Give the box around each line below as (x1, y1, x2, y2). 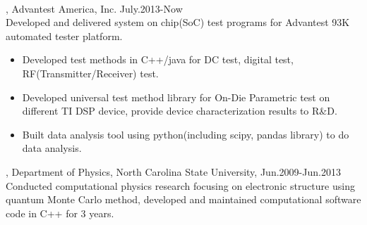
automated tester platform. (6, 28, 123, 43)
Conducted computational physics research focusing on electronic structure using (6, 178, 355, 193)
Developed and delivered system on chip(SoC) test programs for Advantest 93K (6, 15, 350, 30)
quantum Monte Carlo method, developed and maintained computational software (6, 192, 361, 207)
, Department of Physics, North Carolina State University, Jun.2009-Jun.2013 (6, 164, 341, 179)
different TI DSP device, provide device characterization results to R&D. (22, 103, 337, 118)
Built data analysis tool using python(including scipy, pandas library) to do (22, 127, 349, 141)
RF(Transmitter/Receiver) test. (22, 65, 159, 80)
